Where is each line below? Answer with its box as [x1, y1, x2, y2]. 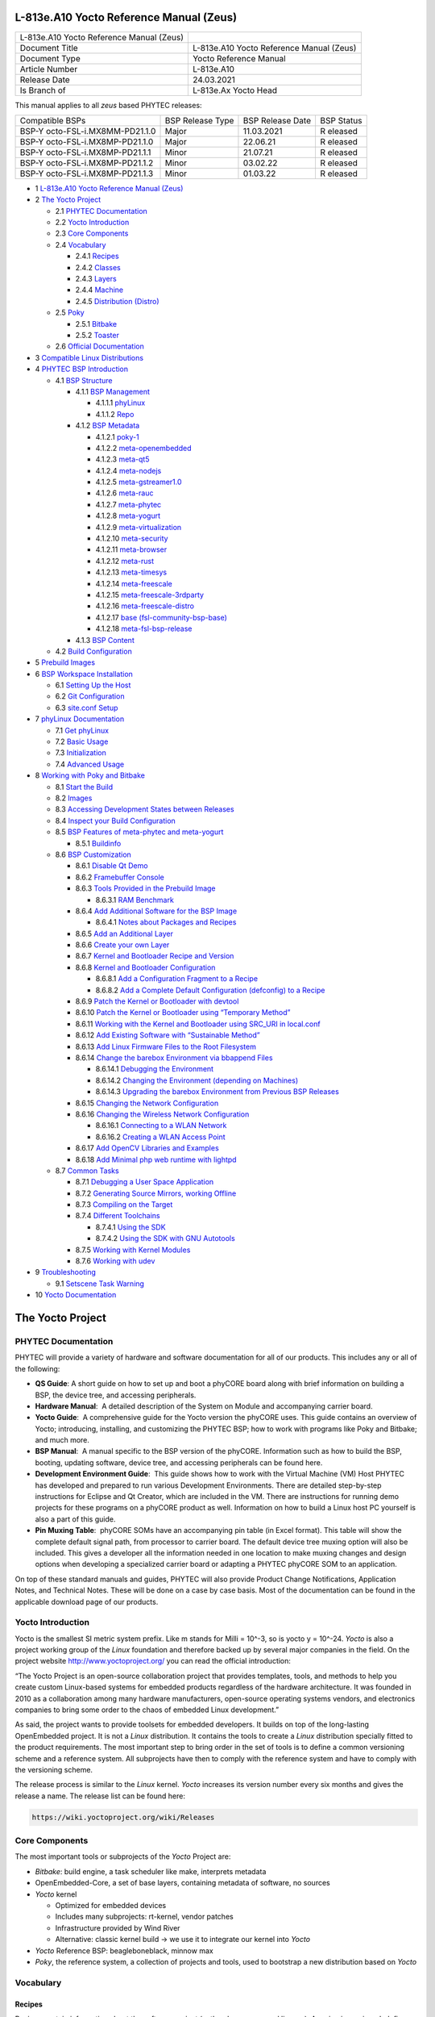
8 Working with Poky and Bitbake [35, 770, 145, 780]
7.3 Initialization [55, 748, 106, 758]
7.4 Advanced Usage [55, 759, 125, 769]
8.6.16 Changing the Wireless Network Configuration [75, 1109, 250, 1119]
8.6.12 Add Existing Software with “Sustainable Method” [75, 1030, 261, 1040]
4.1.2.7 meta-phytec [95, 499, 162, 509]
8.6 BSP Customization [55, 850, 132, 859]
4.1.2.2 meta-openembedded [95, 443, 192, 453]
